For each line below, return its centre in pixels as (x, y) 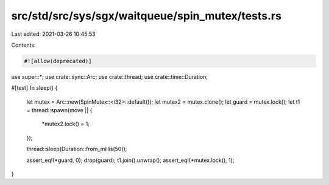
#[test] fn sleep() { (34, 88)
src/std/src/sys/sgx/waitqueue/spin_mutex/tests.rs (146, 16)
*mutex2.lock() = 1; (65, 124)
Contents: (23, 45)
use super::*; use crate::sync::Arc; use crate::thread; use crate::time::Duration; (110, 76)
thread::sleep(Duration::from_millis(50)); (77, 149)
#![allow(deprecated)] (58, 61)
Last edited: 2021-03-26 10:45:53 (53, 34)
